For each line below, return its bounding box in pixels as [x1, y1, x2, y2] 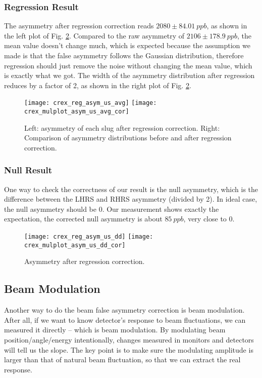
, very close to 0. [183, 213, 235, 224]
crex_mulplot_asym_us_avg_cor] [24, 108, 129, 116]
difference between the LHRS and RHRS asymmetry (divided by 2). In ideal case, [4, 194, 257, 204]
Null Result [4, 164, 53, 176]
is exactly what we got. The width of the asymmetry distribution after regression [4, 70, 255, 81]
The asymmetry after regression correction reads [4, 20, 154, 31]
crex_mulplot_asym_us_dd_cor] [24, 241, 126, 249]
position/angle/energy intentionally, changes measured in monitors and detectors [4, 334, 254, 345]
